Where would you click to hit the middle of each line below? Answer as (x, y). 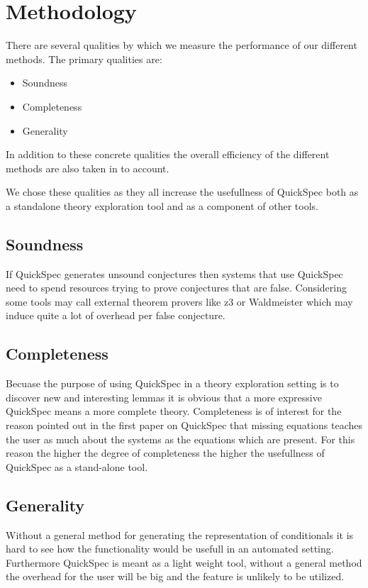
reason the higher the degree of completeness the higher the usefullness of (165, 453)
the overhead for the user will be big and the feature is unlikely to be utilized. (175, 576)
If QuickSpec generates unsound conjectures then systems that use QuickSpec (174, 273)
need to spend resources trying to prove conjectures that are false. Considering (176, 288)
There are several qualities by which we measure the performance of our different (182, 45)
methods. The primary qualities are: (84, 59)
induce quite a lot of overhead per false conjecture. (116, 315)
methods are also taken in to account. (88, 168)
